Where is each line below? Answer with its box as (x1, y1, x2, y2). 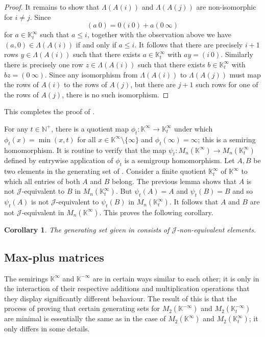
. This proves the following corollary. (99, 206, 213, 217)
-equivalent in (21, 206, 64, 217)
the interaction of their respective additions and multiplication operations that (4, 283, 250, 294)
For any (4, 123, 28, 134)
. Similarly (221, 49, 253, 60)
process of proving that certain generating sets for (4, 303, 160, 314)
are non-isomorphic (196, 2, 256, 12)
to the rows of (63, 79, 107, 90)
